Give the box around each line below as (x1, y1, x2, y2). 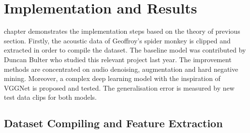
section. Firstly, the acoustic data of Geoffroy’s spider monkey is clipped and (4, 35, 231, 45)
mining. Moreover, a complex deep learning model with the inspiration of (4, 73, 221, 83)
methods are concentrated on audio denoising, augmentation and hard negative (4, 64, 238, 74)
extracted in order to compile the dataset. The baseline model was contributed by (4, 45, 246, 55)
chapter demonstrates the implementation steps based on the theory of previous (4, 26, 240, 36)
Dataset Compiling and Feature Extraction (4, 116, 223, 131)
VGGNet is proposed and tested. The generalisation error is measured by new (4, 82, 235, 93)
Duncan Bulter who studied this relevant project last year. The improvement (4, 54, 232, 64)
